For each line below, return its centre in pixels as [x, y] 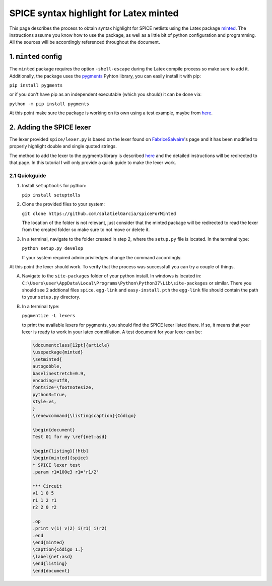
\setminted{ [47, 359]
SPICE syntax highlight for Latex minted [94, 13]
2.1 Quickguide [28, 176]
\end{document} [51, 571]
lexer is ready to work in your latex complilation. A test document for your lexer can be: [112, 332]
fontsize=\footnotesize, [63, 387]
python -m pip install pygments [49, 104]
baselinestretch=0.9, [59, 373]
